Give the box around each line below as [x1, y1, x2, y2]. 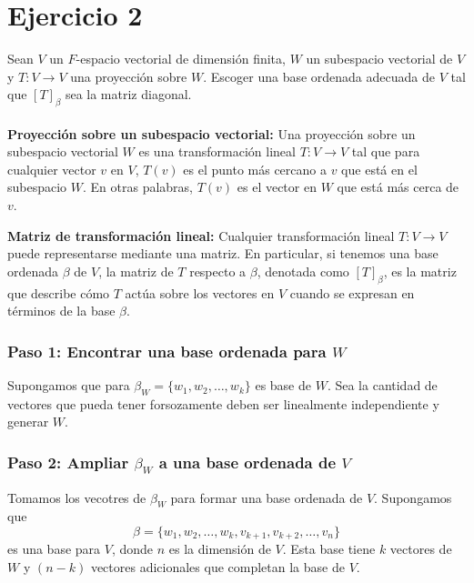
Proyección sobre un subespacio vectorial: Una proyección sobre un [7, 124, 416, 143]
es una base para [7, 539, 101, 558]
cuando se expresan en [289, 283, 415, 302]
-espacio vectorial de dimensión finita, [76, 49, 286, 68]
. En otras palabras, [82, 177, 193, 196]
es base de [255, 376, 311, 395]
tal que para [351, 142, 420, 161]
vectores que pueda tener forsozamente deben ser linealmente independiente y [7, 394, 439, 413]
